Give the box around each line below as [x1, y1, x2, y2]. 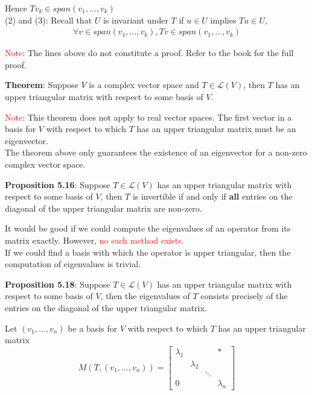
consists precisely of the [200, 289, 288, 302]
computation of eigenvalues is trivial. [5, 258, 141, 270]
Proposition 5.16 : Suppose [5, 178, 110, 191]
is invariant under [103, 13, 168, 26]
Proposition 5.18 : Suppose [5, 277, 110, 290]
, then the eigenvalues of [100, 289, 190, 302]
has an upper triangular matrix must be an [136, 122, 296, 135]
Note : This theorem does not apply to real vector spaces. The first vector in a [5, 110, 292, 123]
